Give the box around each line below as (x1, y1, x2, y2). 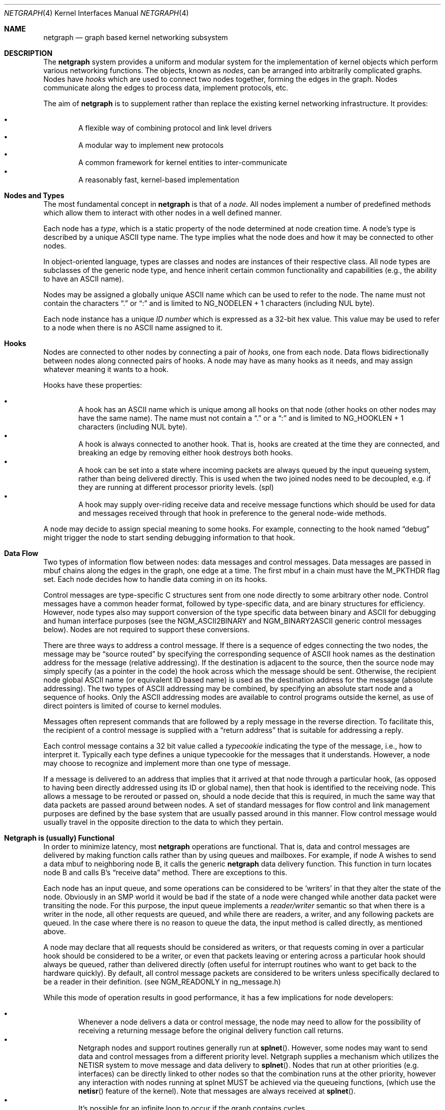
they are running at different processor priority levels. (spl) (78, 483, 274, 491)
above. (43, 927, 66, 936)
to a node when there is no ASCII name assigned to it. (43, 323, 223, 332)
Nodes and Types (4, 191, 65, 200)
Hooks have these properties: (43, 381, 142, 389)
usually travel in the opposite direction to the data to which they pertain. (43, 818, 283, 826)
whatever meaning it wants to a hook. (43, 365, 169, 374)
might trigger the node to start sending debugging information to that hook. (43, 533, 295, 542)
